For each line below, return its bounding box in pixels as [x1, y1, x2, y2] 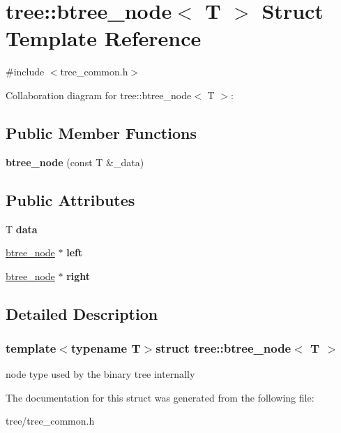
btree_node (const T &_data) [6, 154, 144, 169]
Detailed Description [6, 302, 158, 324]
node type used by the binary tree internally [6, 367, 195, 381]
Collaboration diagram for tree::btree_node [6, 87, 192, 102]
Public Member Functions [6, 122, 197, 143]
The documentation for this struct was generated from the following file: [6, 390, 315, 404]
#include [6, 64, 45, 79]
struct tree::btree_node [156, 339, 291, 356]
